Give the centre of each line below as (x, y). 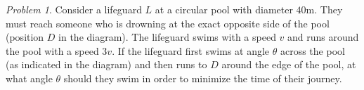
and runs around (323, 37)
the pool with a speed (52, 50)
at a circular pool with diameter (224, 9)
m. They (324, 9)
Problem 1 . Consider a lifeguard (74, 9)
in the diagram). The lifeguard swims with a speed (167, 37)
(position (25, 37)
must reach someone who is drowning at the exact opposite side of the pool (168, 23)
